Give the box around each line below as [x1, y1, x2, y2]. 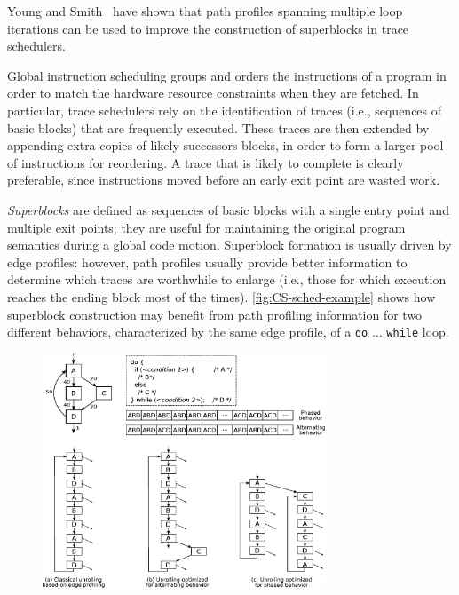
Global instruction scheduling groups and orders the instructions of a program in [7, 66, 447, 84]
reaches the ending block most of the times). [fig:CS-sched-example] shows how [7, 287, 436, 305]
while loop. [386, 322, 449, 341]
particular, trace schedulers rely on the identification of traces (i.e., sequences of [7, 100, 442, 119]
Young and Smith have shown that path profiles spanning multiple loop [7, 2, 403, 20]
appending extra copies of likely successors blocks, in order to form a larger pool [7, 136, 444, 155]
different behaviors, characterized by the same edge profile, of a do [7, 322, 368, 341]
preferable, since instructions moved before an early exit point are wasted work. [7, 171, 440, 189]
